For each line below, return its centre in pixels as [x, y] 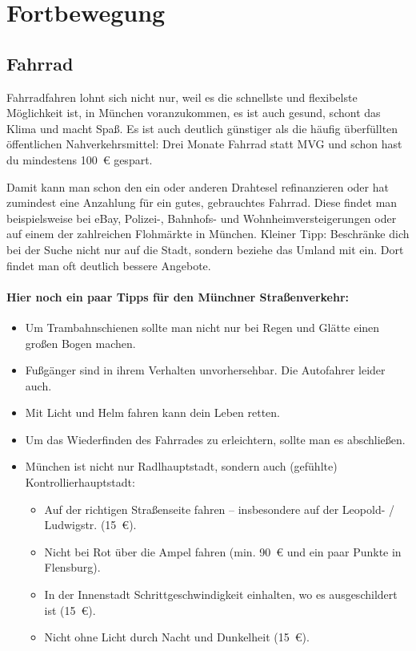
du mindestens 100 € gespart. [80, 159]
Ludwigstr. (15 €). [90, 525]
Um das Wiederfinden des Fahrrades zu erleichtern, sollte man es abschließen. [215, 439]
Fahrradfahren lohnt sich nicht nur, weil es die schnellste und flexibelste [182, 97]
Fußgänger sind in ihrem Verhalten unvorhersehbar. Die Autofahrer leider [205, 370]
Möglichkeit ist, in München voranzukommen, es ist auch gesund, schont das [194, 113]
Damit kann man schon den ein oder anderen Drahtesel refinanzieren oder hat [198, 186]
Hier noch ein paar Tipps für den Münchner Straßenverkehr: [178, 296]
